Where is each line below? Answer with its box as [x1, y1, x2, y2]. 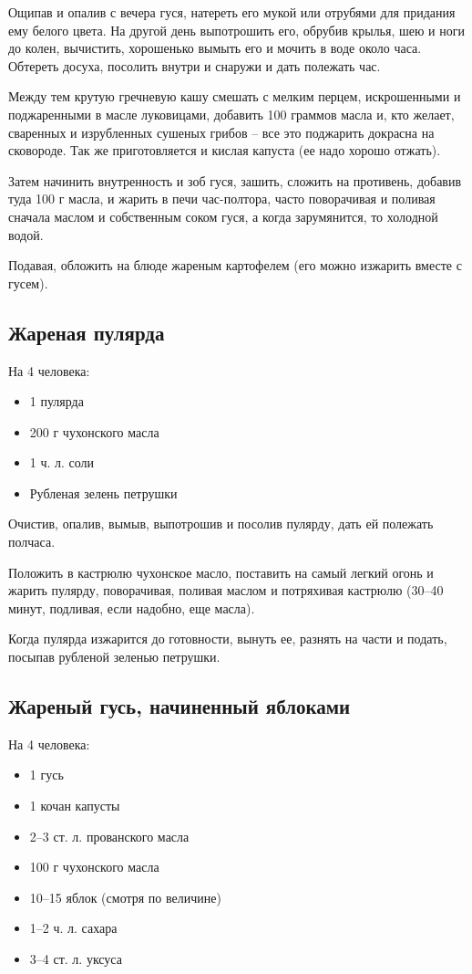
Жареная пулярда [8, 318, 165, 346]
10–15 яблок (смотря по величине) [29, 887, 221, 906]
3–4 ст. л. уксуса [29, 949, 122, 968]
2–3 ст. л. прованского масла [29, 826, 190, 845]
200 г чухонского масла [29, 422, 159, 441]
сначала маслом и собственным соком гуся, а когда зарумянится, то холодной [8, 206, 438, 225]
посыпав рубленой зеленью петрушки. [8, 647, 221, 666]
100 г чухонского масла [29, 857, 159, 876]
